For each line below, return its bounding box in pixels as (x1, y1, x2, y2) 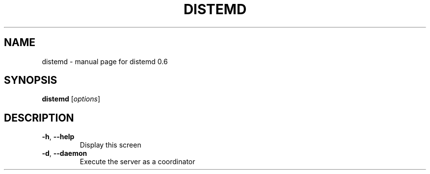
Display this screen (80, 141, 141, 149)
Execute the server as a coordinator (80, 157, 195, 166)
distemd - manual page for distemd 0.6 (42, 57, 168, 66)
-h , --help (42, 132, 75, 141)
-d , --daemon (42, 149, 87, 158)
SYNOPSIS (4, 74, 57, 87)
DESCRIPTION (4, 111, 74, 124)
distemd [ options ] (42, 95, 100, 103)
